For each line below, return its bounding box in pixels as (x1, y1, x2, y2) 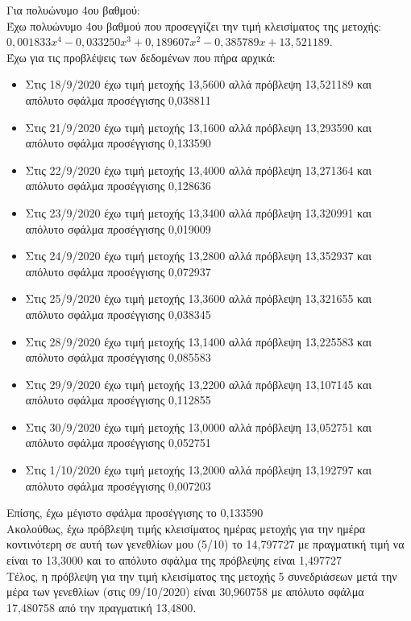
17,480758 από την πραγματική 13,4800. (6, 598, 197, 615)
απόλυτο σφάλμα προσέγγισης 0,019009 (25, 220, 211, 237)
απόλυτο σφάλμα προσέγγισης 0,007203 (25, 477, 211, 494)
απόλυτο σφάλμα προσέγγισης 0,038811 (25, 91, 211, 108)
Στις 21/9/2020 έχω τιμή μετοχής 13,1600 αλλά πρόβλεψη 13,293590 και (25, 118, 372, 135)
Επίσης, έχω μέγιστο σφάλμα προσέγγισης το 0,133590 (6, 504, 264, 521)
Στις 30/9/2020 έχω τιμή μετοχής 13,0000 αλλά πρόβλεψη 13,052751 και (25, 418, 372, 435)
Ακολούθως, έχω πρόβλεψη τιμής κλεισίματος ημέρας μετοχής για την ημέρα (6, 520, 366, 536)
